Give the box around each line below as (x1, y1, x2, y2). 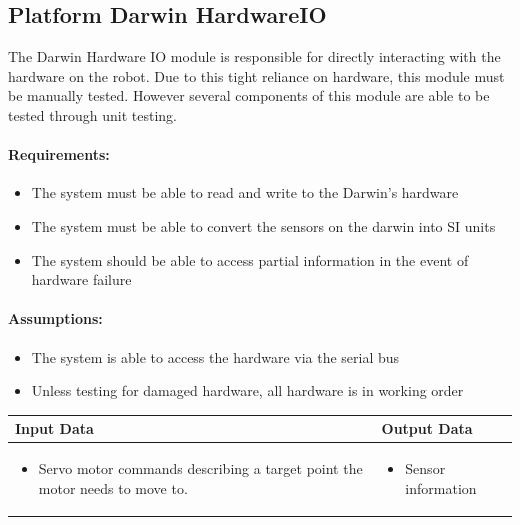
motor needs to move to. (38, 477, 188, 498)
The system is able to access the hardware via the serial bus (31, 346, 400, 367)
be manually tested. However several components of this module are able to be (8, 85, 490, 106)
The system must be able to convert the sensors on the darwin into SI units (31, 215, 496, 236)
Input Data (15, 418, 94, 439)
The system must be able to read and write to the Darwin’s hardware (31, 182, 459, 203)
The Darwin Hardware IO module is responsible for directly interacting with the (8, 46, 501, 67)
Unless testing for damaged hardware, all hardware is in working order (31, 380, 464, 401)
